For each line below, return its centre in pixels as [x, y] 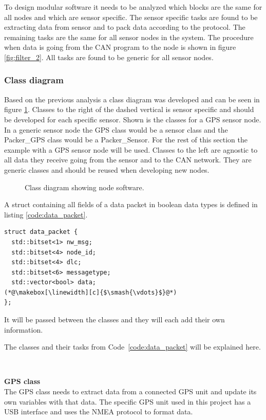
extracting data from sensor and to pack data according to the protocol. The [125, 27]
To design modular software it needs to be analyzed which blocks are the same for [133, 7]
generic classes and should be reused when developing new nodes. [107, 169]
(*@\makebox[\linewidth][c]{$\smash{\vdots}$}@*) [91, 292]
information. [24, 329]
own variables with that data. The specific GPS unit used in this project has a [128, 401]
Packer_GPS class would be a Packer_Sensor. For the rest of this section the [126, 140]
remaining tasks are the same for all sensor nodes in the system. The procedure [129, 37]
